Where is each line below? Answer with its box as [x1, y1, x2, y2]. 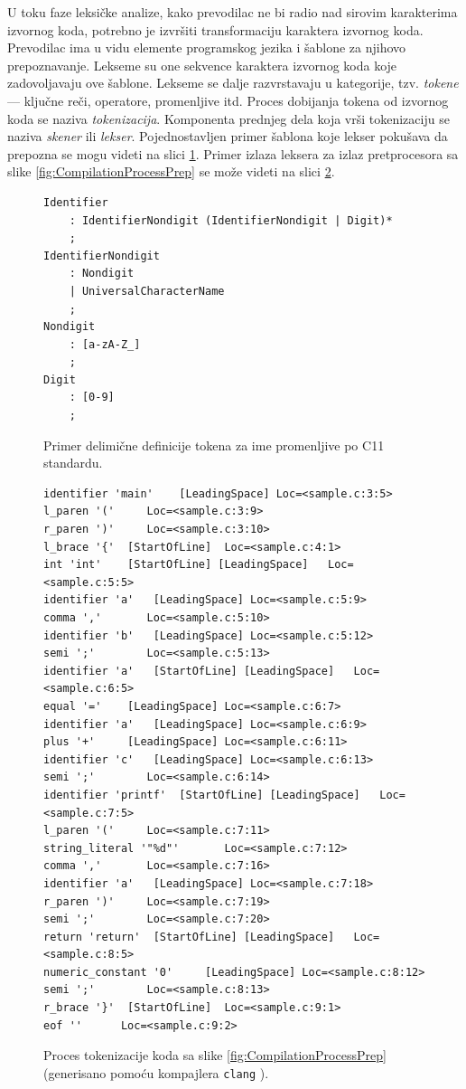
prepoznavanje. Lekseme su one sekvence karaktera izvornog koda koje [7, 55, 397, 74]
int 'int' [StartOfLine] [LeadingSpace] [43, 558, 309, 572]
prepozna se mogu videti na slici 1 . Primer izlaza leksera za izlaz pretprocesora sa [7, 144, 459, 163]
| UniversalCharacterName [69, 284, 225, 298]
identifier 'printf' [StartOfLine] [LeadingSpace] [43, 788, 360, 801]
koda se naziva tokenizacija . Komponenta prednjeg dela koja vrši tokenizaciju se [7, 109, 450, 128]
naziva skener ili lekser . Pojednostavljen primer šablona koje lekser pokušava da [7, 127, 448, 146]
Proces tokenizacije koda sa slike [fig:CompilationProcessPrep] [43, 1046, 387, 1065]
